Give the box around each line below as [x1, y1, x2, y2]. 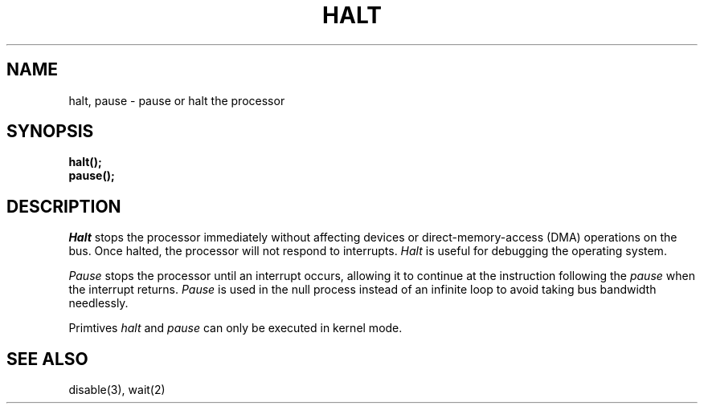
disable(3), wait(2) [68, 383, 166, 397]
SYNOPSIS [6, 121, 94, 142]
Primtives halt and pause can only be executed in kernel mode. [68, 321, 403, 335]
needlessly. [68, 296, 129, 311]
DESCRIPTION [6, 196, 121, 217]
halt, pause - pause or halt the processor [68, 93, 285, 108]
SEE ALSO [6, 348, 88, 369]
